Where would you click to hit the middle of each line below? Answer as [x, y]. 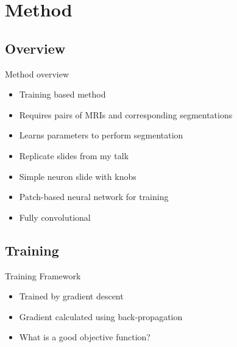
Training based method [62, 94]
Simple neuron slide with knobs [78, 176]
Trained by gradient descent [71, 296]
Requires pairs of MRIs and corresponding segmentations [126, 114]
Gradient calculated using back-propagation [101, 316]
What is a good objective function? [85, 337]
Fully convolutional [55, 217]
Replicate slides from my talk [74, 155]
